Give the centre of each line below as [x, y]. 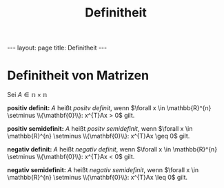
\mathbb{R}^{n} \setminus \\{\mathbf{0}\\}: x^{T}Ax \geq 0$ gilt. [99, 136]
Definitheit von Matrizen [78, 75]
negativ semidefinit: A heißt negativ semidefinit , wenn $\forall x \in [103, 170]
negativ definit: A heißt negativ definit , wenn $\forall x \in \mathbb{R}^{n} [112, 149]
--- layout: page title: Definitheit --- [57, 48]
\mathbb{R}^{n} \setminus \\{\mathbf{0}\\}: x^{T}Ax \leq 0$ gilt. [98, 178]
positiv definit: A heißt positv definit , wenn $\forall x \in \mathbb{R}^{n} [109, 108]
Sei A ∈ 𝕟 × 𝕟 [27, 95]
